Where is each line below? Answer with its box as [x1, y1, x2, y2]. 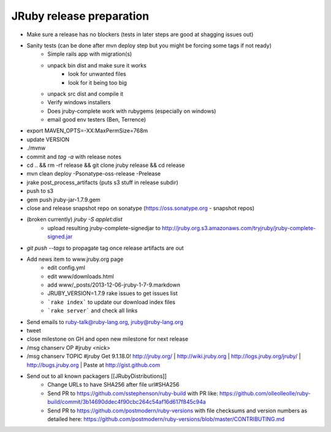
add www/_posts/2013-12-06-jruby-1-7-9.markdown [47, 281, 181, 288]
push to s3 [26, 187, 54, 195]
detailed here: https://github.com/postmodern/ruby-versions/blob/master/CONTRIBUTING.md [47, 415, 285, 423]
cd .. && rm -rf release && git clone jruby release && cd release [26, 161, 185, 169]
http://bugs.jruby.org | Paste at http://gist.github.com [26, 361, 161, 368]
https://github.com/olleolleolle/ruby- [219, 390, 311, 397]
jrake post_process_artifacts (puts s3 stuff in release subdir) [26, 179, 179, 186]
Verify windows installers [47, 99, 111, 106]
